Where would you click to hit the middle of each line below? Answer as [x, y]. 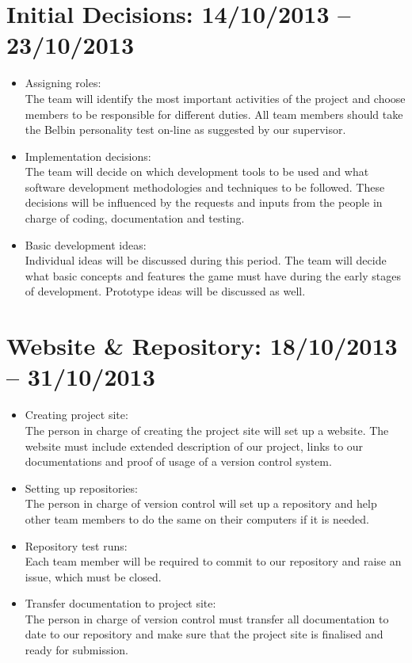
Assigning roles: [63, 83]
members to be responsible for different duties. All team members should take [214, 114]
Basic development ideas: [86, 244]
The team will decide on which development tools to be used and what [197, 171]
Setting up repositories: [81, 488]
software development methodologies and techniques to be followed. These [205, 187]
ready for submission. [77, 650]
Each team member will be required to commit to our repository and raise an [213, 561]
